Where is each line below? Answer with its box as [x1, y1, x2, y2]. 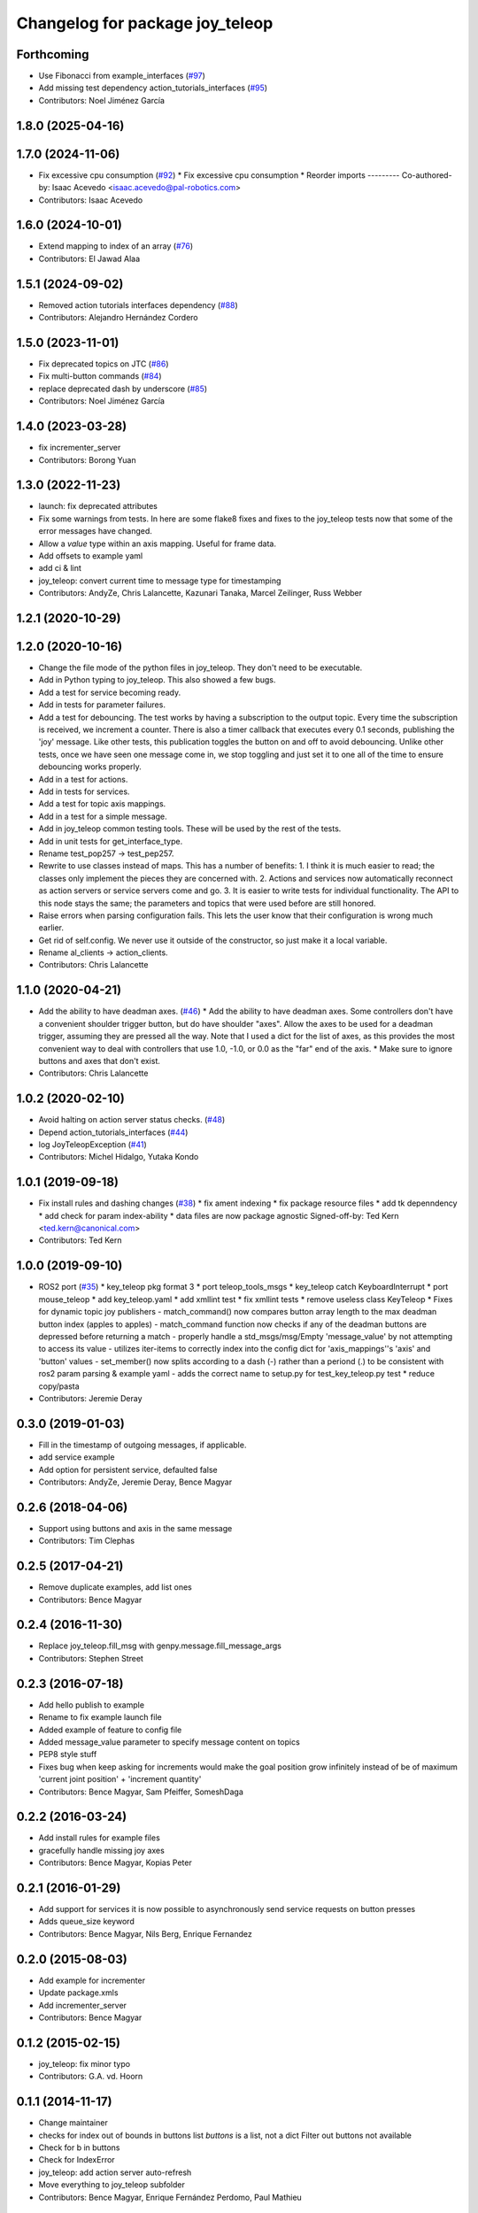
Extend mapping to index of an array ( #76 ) [38, 241, 194, 251]
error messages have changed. [38, 526, 152, 536]
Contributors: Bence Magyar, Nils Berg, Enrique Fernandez [38, 1928, 252, 1939]
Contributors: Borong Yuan [38, 454, 136, 465]
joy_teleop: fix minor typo [38, 2058, 131, 2069]
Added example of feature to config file [38, 1724, 182, 1735]
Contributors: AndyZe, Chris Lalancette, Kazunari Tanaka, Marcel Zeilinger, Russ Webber [38, 588, 363, 598]
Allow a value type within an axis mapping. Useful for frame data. [38, 538, 276, 549]
